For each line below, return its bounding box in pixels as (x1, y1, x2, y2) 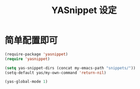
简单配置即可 (5, 35, 58, 46)
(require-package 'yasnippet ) (5, 51, 68, 57)
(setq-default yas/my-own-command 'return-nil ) (5, 70, 107, 75)
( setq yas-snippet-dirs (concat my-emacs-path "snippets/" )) (5, 65, 136, 70)
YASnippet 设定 (51, 5, 117, 16)
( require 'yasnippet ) (5, 56, 50, 61)
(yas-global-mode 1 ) (5, 79, 48, 84)
